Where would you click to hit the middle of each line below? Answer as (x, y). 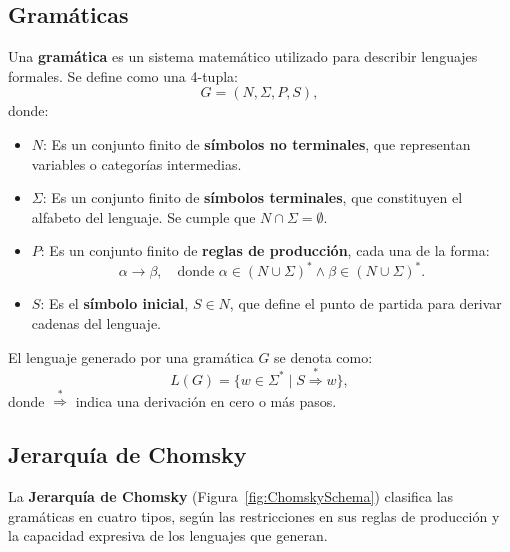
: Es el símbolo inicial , (114, 303)
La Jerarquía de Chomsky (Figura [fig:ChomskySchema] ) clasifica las (231, 496)
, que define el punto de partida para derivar (365, 303)
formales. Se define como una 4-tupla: (123, 75)
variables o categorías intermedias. (136, 163)
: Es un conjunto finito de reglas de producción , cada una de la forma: (265, 250)
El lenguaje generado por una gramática (131, 356)
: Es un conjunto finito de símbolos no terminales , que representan (257, 143)
